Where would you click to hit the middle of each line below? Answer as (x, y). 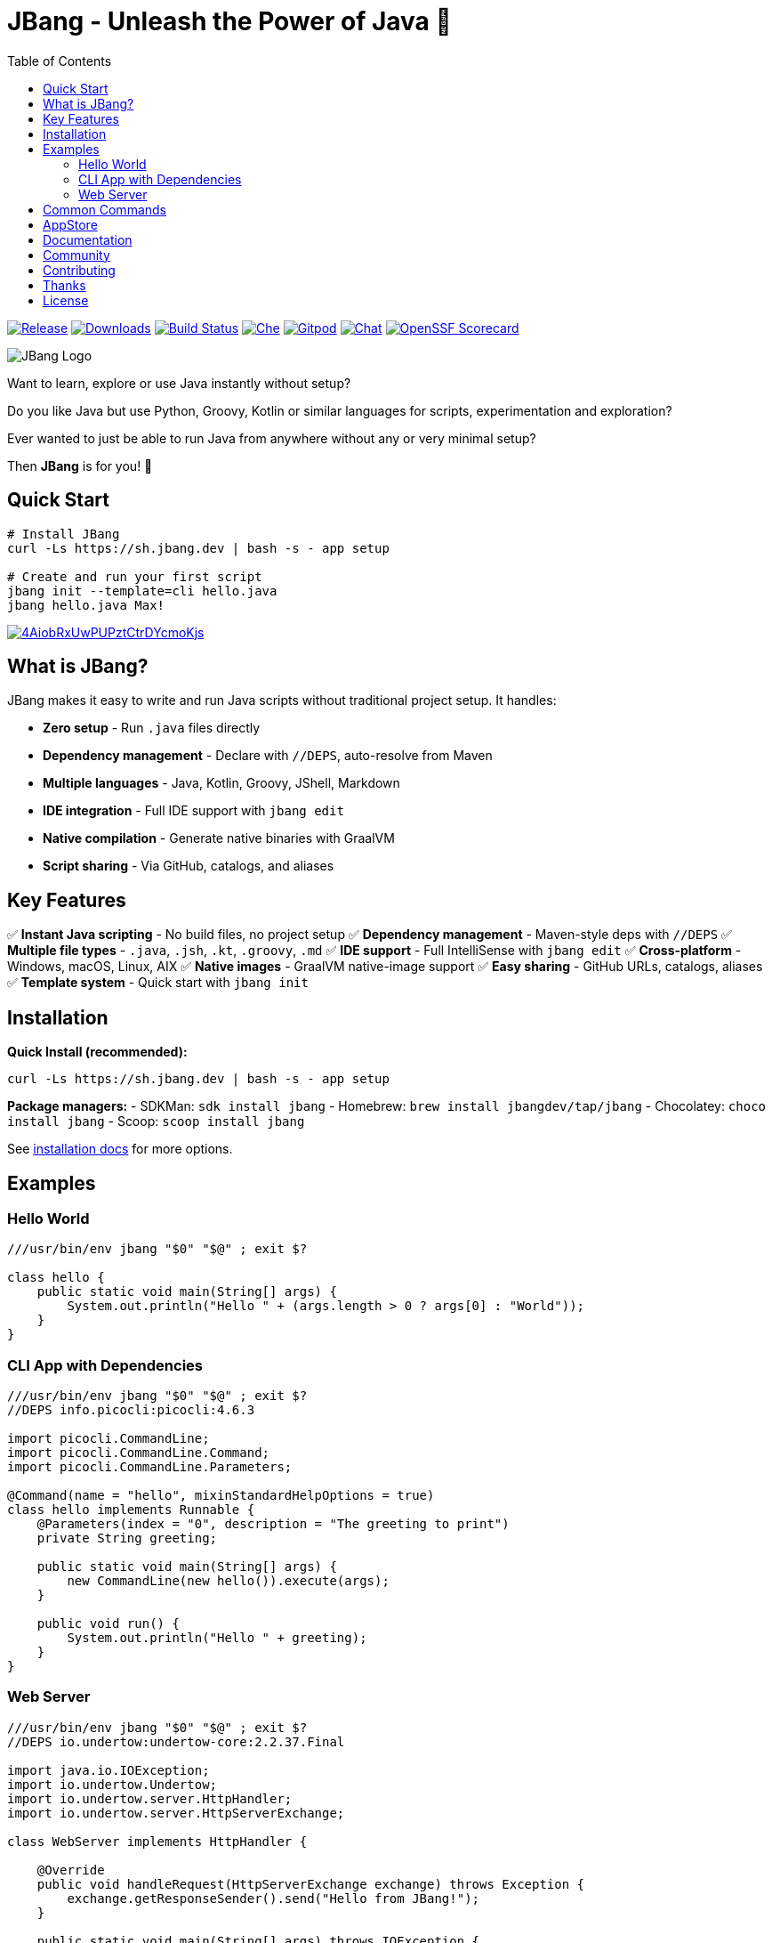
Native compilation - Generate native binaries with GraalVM (219, 838)
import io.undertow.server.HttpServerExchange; (176, 1813)
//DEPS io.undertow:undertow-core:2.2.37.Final (176, 1741)
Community (76, 255)
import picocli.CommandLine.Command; (139, 1453)
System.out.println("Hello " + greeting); (217, 1638)
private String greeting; (127, 1538)
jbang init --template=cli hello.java (142, 591)
